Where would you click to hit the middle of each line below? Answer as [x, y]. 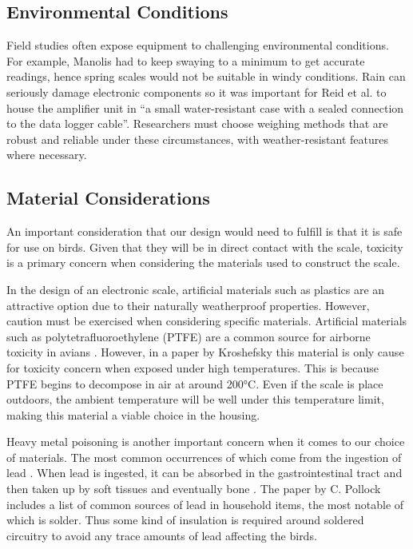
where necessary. [47, 155]
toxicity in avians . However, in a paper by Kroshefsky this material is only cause [205, 352]
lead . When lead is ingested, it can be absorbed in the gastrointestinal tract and [205, 473]
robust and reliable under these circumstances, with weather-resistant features [197, 139]
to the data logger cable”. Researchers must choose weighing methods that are [197, 123]
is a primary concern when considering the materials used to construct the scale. [203, 263]
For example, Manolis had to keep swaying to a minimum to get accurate [186, 60]
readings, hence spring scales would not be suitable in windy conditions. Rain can [206, 76]
